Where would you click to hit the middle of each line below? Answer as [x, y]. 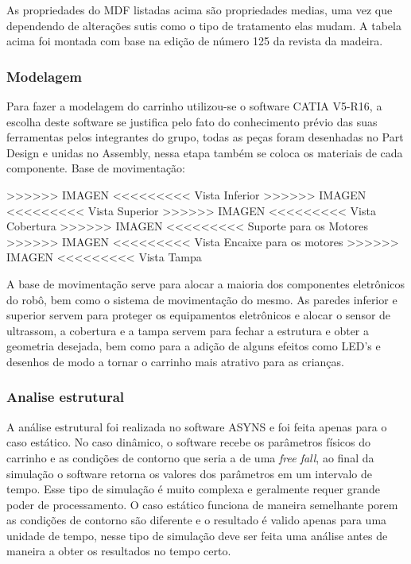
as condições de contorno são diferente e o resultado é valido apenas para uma [197, 520]
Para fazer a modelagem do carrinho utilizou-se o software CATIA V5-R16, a [194, 106]
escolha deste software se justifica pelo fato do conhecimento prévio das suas [192, 121]
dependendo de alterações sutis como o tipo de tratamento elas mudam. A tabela [204, 25]
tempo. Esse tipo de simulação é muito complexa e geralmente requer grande [193, 489]
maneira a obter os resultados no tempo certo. [119, 551]
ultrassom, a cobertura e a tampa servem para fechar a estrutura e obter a [188, 330]
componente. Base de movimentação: [96, 168]
